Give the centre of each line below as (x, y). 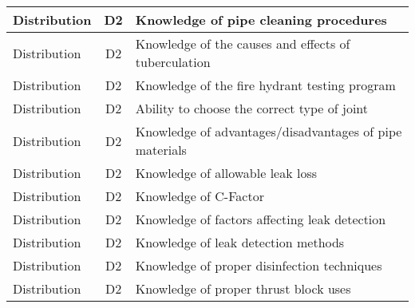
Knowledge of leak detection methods (240, 242)
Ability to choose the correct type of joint (252, 108)
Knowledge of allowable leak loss (226, 173)
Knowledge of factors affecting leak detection (261, 219)
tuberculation (173, 62)
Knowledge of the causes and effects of (243, 43)
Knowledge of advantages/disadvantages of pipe (269, 131)
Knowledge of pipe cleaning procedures (261, 20)
